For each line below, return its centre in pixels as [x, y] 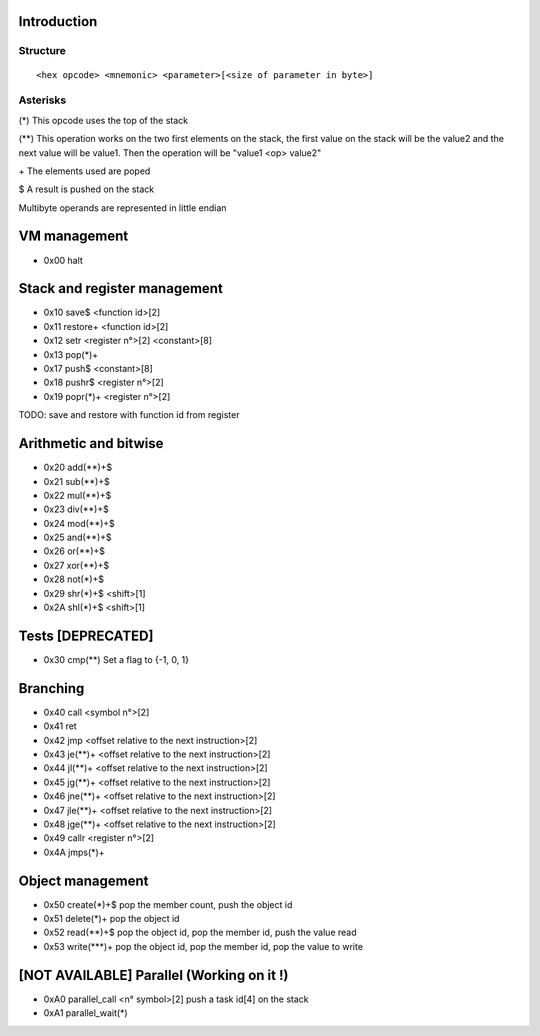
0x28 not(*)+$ [74, 579]
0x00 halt [63, 260]
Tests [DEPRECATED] [86, 635]
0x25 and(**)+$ [77, 537]
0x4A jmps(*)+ [74, 852]
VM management [73, 236]
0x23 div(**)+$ [76, 509]
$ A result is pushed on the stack [86, 189]
